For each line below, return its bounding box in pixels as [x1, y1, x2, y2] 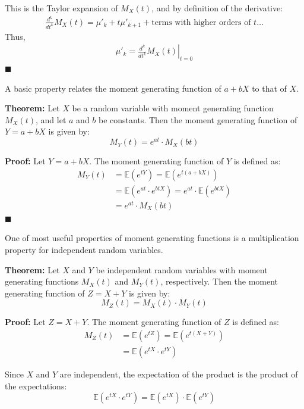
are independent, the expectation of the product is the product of [59, 368, 298, 380]
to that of [252, 82, 287, 94]
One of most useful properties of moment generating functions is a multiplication [5, 232, 299, 244]
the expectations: [5, 379, 67, 392]
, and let [36, 113, 66, 126]
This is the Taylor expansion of [5, 2, 118, 14]
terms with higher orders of [151, 18, 251, 27]
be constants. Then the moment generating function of [99, 113, 297, 126]
